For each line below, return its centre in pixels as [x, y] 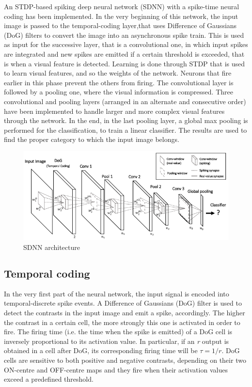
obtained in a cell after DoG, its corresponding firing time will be [101, 350]
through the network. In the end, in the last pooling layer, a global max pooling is [126, 120]
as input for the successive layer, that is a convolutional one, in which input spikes [126, 44]
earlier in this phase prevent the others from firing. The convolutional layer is [119, 82]
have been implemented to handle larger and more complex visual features [114, 111]
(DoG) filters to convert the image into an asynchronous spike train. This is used [124, 35]
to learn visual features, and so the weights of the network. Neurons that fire [118, 73]
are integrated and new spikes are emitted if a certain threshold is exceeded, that [124, 54]
